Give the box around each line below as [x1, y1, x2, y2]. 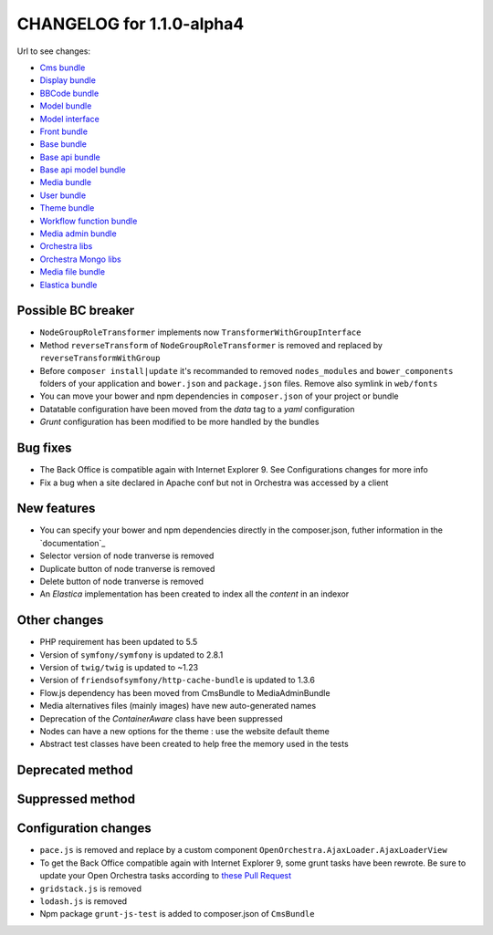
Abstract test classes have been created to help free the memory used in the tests [39, 739, 349, 750]
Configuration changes [16, 821, 152, 836]
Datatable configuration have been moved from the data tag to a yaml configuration [39, 403, 355, 414]
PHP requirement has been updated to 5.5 [39, 637, 198, 648]
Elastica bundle [39, 279, 98, 290]
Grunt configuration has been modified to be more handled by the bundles [39, 416, 320, 428]
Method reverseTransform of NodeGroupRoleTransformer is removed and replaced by [39, 339, 383, 350]
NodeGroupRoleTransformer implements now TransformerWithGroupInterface [39, 327, 362, 338]
